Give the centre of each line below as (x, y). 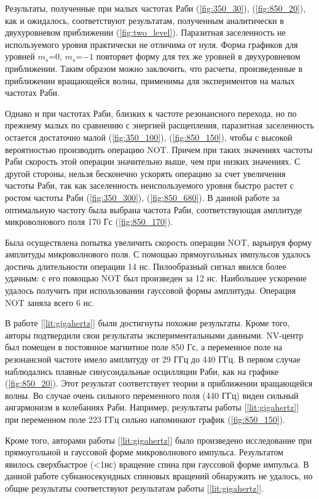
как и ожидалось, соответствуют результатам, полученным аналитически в (144, 20)
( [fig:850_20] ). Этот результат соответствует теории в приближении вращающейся (159, 383)
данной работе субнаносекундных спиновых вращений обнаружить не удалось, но (159, 476)
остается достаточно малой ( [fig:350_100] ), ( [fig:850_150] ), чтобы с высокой (149, 137)
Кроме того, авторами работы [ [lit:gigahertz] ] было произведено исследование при (159, 440)
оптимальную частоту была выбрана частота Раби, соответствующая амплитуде (154, 209)
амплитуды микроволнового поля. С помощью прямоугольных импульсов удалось (158, 254)
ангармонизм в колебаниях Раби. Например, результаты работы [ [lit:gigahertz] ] (152, 407)
